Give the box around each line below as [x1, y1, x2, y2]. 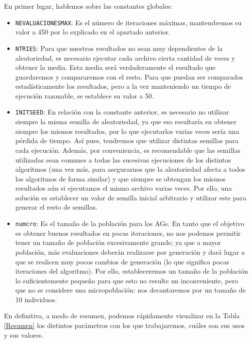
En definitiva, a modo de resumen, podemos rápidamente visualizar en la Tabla [4, 310, 240, 321]
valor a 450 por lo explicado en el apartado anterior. [15, 27, 170, 37]
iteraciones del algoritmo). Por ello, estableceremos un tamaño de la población [15, 266, 248, 276]
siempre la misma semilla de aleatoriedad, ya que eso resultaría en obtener [15, 116, 236, 127]
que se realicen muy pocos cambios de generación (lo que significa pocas [15, 256, 230, 266]
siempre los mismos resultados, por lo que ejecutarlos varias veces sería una [15, 126, 239, 136]
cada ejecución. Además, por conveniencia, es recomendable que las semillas [15, 145, 240, 155]
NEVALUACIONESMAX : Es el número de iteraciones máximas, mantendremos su [15, 17, 242, 27]
